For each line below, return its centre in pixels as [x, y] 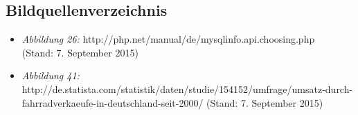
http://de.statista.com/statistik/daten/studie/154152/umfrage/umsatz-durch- [187, 88]
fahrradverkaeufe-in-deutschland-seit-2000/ [113, 102]
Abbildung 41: [51, 75]
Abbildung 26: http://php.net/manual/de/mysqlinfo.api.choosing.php [168, 39]
